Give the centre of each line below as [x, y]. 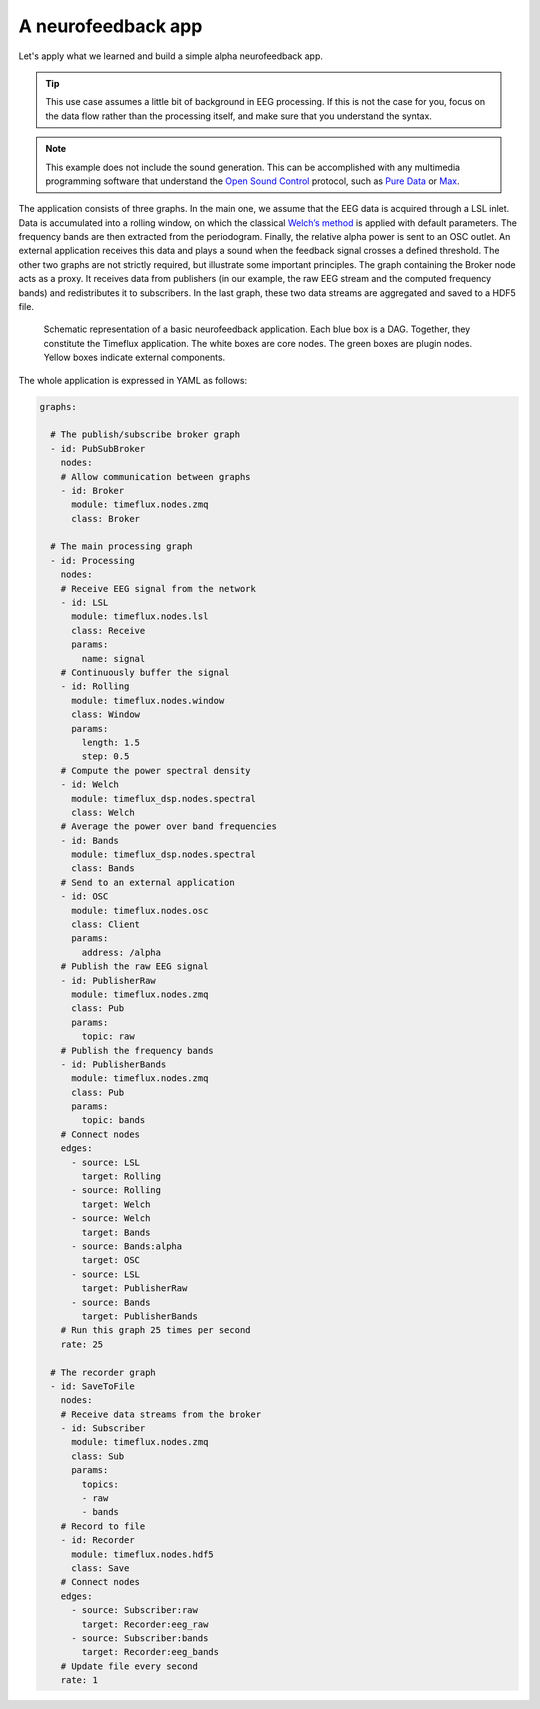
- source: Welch [111, 1218]
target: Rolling [121, 1176]
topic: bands [113, 1120]
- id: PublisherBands [113, 1064]
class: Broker [105, 518]
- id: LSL [84, 603]
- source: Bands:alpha [127, 1246]
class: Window [105, 714]
